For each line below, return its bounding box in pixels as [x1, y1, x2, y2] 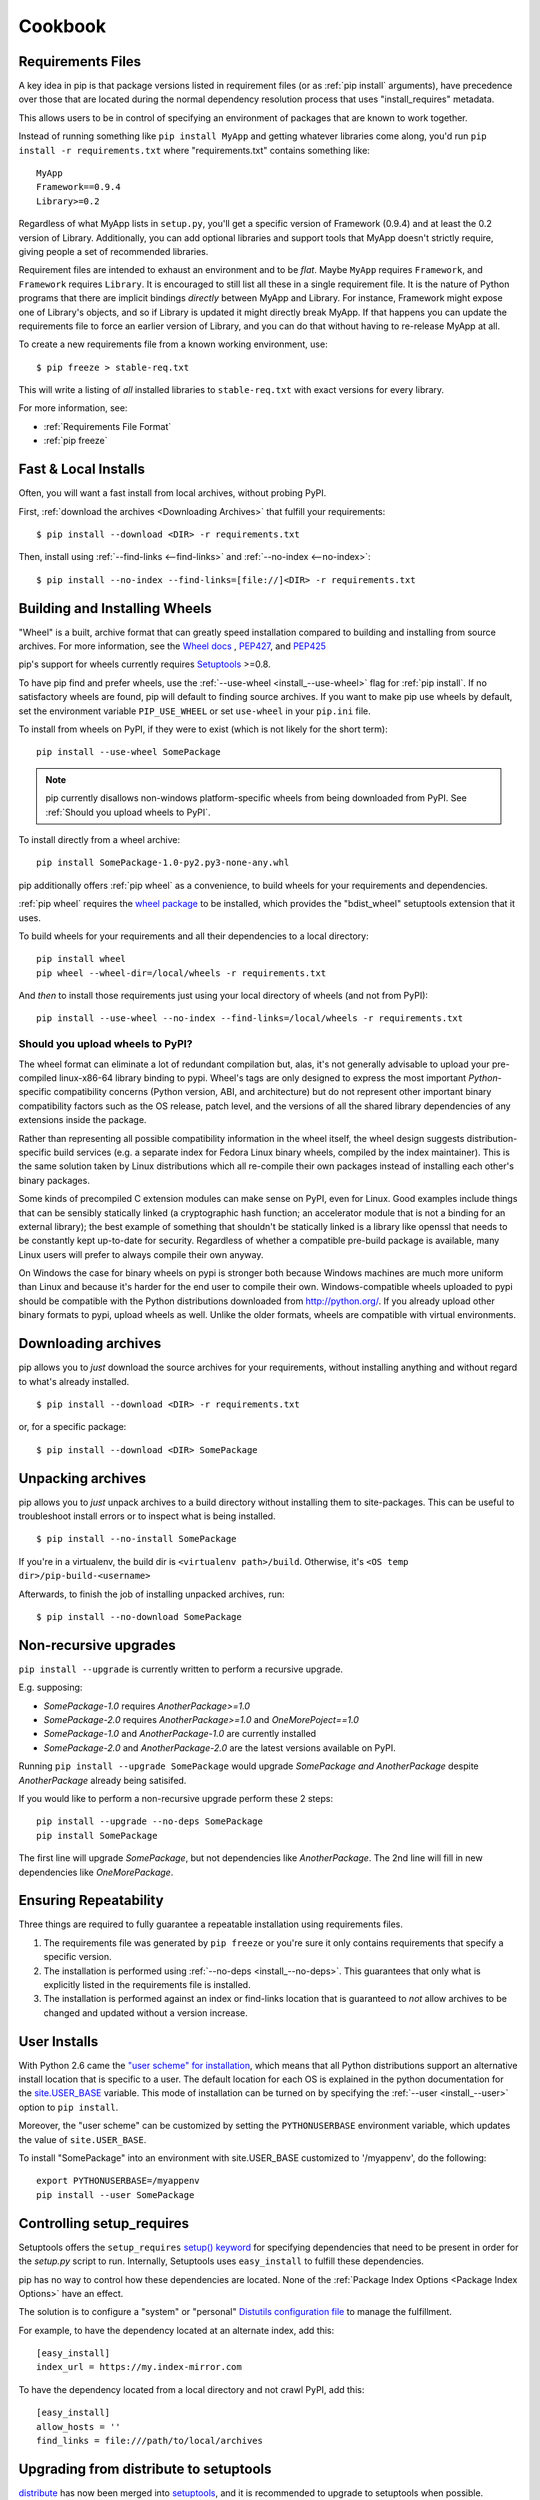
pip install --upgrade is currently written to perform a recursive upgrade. [18, 1663, 344, 1675]
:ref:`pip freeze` [43, 435, 108, 447]
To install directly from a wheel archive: [18, 833, 180, 845]
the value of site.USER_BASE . [18, 2133, 147, 2145]
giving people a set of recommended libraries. [18, 245, 209, 257]
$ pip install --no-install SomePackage [36, 1533, 237, 1545]
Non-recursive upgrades [18, 1636, 177, 1654]
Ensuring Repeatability [18, 1892, 164, 1909]
